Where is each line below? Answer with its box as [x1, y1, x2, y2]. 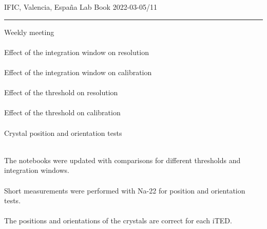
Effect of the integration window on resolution [4, 46, 149, 57]
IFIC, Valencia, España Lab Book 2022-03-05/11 [4, 2, 157, 12]
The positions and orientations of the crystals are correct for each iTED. [4, 215, 232, 226]
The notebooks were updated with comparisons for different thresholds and [4, 154, 241, 165]
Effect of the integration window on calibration [4, 66, 152, 77]
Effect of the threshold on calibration [4, 107, 121, 118]
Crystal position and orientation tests [4, 127, 122, 138]
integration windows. [4, 165, 69, 175]
